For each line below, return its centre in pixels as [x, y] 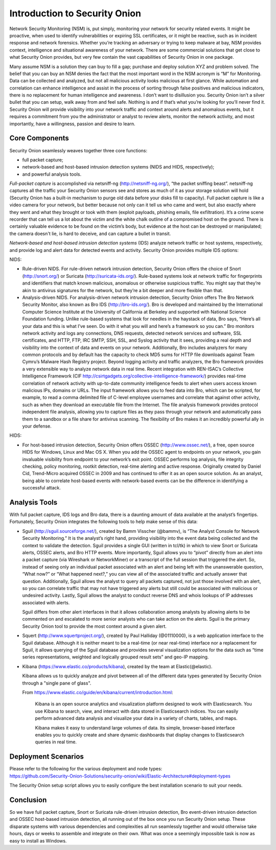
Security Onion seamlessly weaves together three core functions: [78, 150]
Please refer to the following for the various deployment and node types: [86, 769]
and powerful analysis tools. [52, 174]
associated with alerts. [46, 602]
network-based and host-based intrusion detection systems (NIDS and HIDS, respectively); [118, 167]
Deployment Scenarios [47, 757]
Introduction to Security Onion [75, 13]
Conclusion [28, 800]
